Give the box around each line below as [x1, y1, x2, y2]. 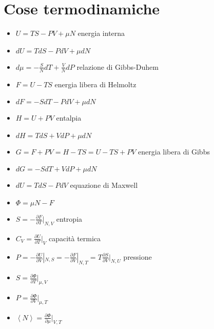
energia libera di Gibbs [138, 146, 210, 157]
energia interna [77, 28, 125, 38]
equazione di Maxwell [70, 180, 138, 190]
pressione [123, 251, 152, 262]
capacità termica [48, 233, 101, 243]
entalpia [56, 112, 82, 123]
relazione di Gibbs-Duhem [76, 61, 159, 72]
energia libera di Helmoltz [54, 79, 137, 89]
